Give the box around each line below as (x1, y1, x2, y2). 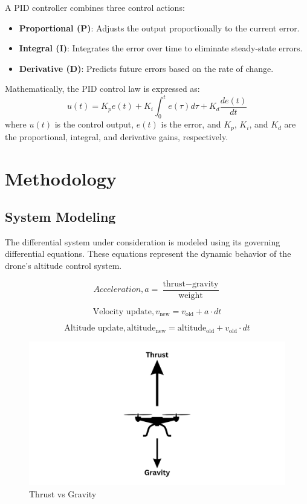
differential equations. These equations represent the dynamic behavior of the (5, 247, 291, 260)
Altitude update (64, 324, 123, 333)
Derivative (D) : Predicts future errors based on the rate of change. (19, 62, 274, 74)
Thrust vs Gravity (29, 487, 97, 500)
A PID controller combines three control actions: (5, 1, 185, 13)
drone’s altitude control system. (5, 259, 122, 272)
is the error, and (161, 118, 221, 131)
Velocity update (92, 307, 152, 316)
